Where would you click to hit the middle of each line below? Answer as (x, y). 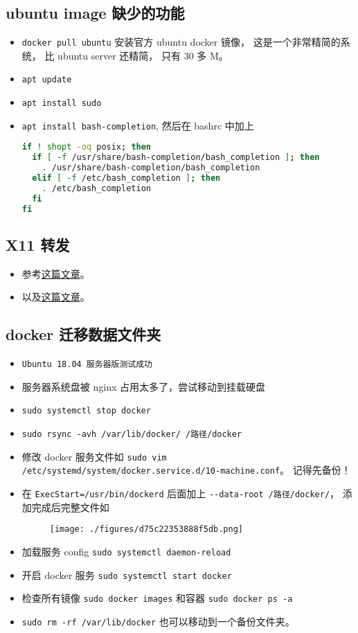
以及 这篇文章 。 (56, 297)
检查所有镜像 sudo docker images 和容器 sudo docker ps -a (157, 598)
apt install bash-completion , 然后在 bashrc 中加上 (138, 125)
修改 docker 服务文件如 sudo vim (94, 456)
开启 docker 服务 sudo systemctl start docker (127, 574)
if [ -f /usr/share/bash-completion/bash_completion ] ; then (176, 158)
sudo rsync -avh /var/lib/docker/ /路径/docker (132, 435)
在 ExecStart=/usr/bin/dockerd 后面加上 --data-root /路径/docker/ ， (181, 493)
